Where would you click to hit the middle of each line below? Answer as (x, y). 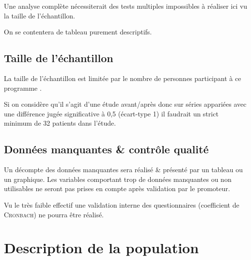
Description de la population (102, 248)
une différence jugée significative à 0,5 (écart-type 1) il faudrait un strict (111, 113)
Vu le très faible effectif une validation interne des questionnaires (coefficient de (122, 204)
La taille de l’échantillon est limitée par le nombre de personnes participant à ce (123, 78)
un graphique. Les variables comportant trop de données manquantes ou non (118, 179)
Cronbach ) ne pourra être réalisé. (54, 214)
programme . (23, 88)
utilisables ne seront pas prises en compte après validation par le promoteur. (117, 188)
